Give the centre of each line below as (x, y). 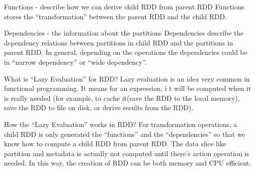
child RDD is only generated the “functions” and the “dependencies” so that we (125, 134)
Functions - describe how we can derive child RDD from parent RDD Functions (124, 6)
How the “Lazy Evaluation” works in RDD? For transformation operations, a (121, 124)
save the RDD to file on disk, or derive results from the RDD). (99, 107)
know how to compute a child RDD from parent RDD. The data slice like (115, 144)
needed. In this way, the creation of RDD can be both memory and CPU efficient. (128, 163)
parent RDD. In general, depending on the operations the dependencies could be (126, 52)
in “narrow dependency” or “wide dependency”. (75, 62)
